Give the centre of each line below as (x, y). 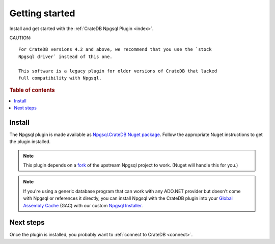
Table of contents (32, 90)
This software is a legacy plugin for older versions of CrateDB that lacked (118, 71)
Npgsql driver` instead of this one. (66, 57)
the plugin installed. (30, 142)
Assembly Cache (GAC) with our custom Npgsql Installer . (83, 205)
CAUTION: (20, 38)
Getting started (42, 13)
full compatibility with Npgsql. (60, 78)
